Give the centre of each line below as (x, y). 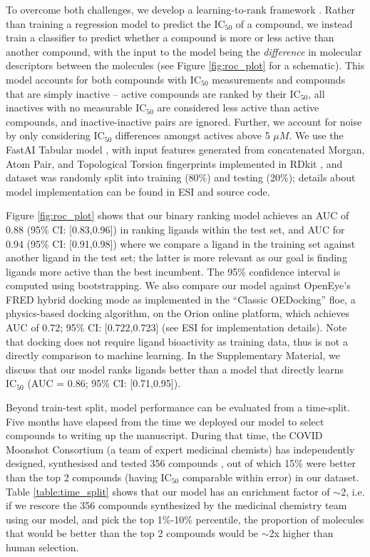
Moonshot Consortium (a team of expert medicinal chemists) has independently (180, 449)
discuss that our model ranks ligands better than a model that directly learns (175, 369)
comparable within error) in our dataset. (271, 477)
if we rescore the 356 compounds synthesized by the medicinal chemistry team (176, 505)
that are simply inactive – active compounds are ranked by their (146, 93)
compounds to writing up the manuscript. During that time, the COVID (164, 435)
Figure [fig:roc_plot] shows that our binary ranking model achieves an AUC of (178, 215)
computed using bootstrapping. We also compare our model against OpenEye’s (178, 285)
